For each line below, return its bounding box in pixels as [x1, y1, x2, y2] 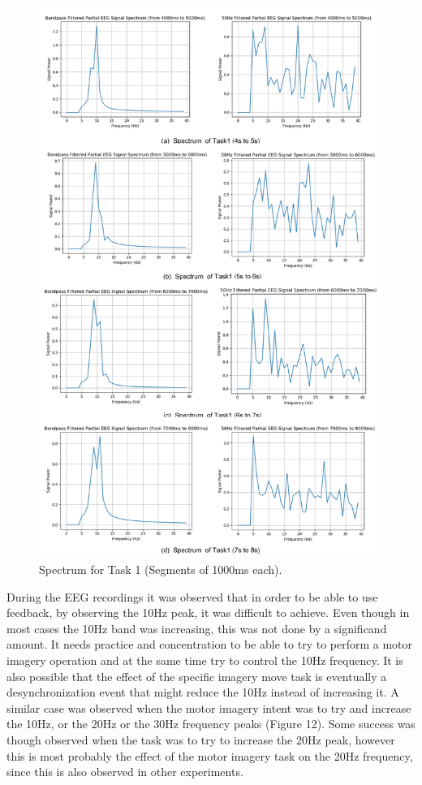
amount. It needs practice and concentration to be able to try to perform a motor [6, 636, 413, 653]
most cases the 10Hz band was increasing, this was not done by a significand [6, 619, 387, 636]
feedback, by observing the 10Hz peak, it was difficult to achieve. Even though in [6, 604, 410, 621]
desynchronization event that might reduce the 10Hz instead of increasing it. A [6, 684, 399, 701]
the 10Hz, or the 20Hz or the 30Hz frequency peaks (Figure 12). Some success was [6, 715, 416, 732]
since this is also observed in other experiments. [6, 763, 243, 780]
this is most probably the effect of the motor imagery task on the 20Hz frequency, [6, 747, 413, 764]
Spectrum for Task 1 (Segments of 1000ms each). [39, 561, 282, 578]
